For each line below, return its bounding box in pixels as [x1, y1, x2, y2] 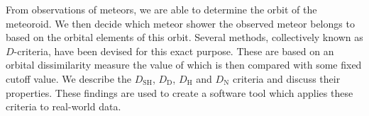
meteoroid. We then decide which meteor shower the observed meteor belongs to [6, 16, 355, 30]
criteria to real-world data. [6, 99, 121, 114]
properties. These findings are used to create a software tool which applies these [6, 85, 353, 100]
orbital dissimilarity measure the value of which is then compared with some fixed [6, 57, 362, 72]
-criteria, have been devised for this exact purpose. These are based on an [13, 43, 334, 58]
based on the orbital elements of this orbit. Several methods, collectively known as [6, 30, 363, 45]
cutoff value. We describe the [6, 71, 132, 86]
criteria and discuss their [232, 71, 341, 86]
